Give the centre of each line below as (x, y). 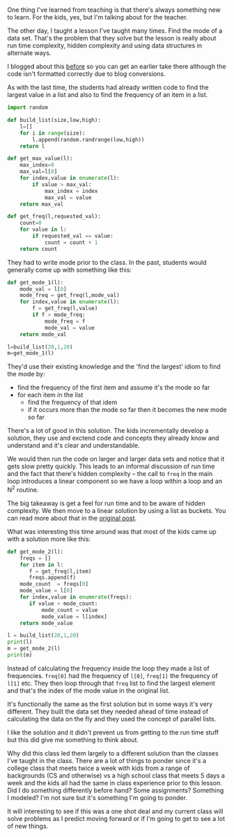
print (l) (20, 642)
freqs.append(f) (53, 578)
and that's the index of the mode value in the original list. (89, 690)
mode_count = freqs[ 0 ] (54, 584)
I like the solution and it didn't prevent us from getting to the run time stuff (113, 732)
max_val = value (68, 197)
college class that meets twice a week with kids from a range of (99, 768)
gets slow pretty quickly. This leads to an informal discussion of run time (111, 466)
